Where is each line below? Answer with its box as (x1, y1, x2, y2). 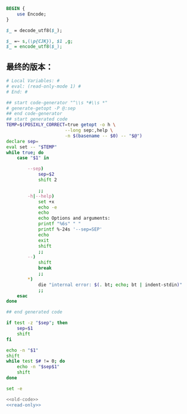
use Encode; (17, 11, 46, 17)
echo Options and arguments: (38, 215, 111, 222)
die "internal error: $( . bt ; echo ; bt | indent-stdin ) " (38, 282, 183, 288)
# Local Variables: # (6, 78, 60, 84)
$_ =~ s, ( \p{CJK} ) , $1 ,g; (6, 38, 73, 44)
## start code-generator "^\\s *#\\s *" (6, 99, 108, 105)
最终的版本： (6, 61, 54, 71)
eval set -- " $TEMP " (6, 144, 58, 150)
